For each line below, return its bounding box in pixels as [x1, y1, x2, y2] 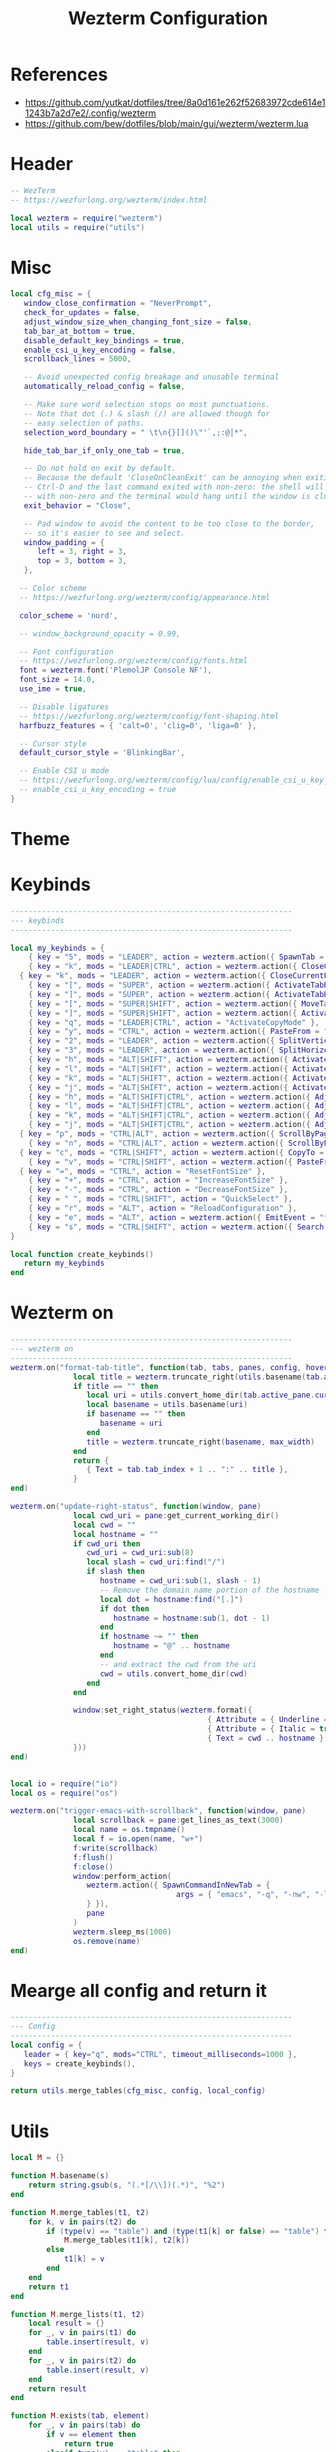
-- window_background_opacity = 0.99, [19, 628, 182, 639]
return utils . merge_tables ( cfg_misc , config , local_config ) [10, 2086, 267, 2096]
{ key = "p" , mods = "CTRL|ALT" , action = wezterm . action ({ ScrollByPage [19, 1129, 333, 1139]
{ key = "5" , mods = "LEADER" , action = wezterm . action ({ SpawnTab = [28, 952, 325, 962]
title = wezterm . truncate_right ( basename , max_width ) [86, 1437, 315, 1447]
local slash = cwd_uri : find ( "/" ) [86, 1557, 226, 1567]
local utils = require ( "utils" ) [10, 222, 145, 232]
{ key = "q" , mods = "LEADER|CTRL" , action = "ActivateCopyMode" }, [28, 1017, 320, 1027]
